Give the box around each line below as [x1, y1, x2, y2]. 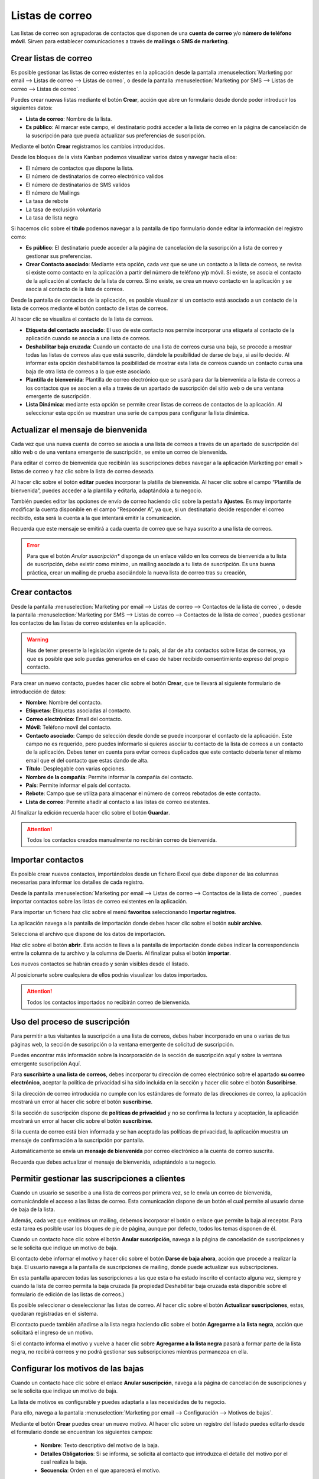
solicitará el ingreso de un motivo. [11, 1329, 94, 1336]
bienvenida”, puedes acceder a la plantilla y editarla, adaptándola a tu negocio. [11, 487, 203, 494]
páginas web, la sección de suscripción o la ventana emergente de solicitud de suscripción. [11, 1041, 235, 1048]
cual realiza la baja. [40, 1458, 88, 1465]
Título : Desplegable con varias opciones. [25, 765, 126, 772]
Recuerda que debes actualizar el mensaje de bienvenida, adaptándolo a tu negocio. [11, 1158, 217, 1165]
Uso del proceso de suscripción [11, 1017, 130, 1027]
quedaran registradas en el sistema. [11, 1310, 99, 1317]
